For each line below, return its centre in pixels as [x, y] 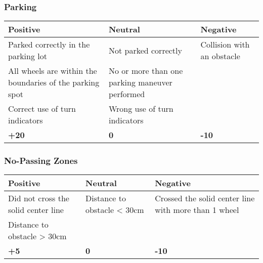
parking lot [28, 56]
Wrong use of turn [141, 109]
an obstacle [220, 56]
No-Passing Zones [41, 161]
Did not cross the [39, 198]
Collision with [225, 45]
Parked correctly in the [49, 45]
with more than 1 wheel [197, 210]
